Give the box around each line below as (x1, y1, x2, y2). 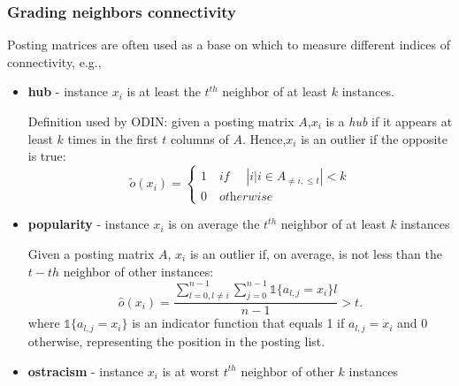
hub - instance (27, 82, 109, 101)
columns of (170, 129, 229, 148)
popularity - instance (27, 215, 149, 233)
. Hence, (241, 129, 287, 148)
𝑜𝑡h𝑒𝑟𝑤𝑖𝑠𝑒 (218, 191, 273, 204)
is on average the (168, 215, 260, 233)
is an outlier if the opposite (301, 129, 448, 148)
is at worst (162, 361, 220, 380)
